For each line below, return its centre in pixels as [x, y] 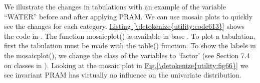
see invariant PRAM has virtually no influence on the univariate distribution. [123, 75]
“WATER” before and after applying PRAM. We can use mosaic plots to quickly [128, 16]
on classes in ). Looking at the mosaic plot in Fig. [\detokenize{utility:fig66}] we [126, 65]
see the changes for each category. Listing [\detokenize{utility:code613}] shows [124, 26]
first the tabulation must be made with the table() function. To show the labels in [130, 45]
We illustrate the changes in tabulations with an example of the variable [115, 6]
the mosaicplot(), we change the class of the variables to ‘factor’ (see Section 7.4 [127, 55]
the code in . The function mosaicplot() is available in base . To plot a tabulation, [130, 36]
